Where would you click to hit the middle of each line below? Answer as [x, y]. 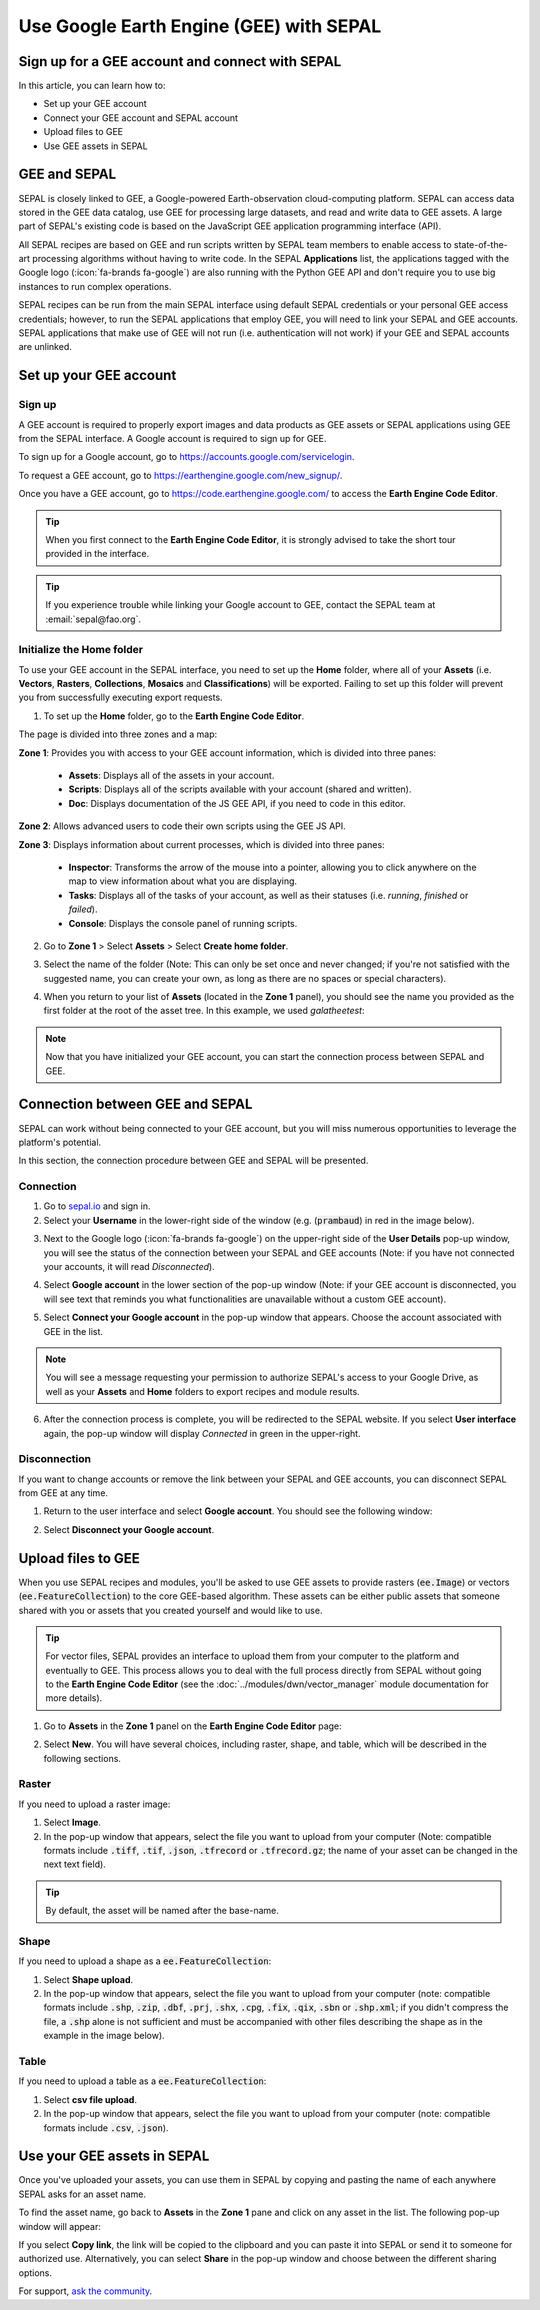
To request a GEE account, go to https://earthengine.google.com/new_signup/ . [180, 475]
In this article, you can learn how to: [92, 86]
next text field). [75, 1864]
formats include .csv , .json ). [106, 2127]
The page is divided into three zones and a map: [118, 734]
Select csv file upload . [90, 2099]
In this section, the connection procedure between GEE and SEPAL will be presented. [193, 1161]
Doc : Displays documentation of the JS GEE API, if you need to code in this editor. [237, 803]
